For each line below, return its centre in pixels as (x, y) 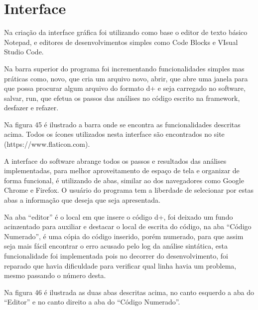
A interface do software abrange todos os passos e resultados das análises (115, 160)
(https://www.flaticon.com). (47, 144)
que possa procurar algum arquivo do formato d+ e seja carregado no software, (125, 88)
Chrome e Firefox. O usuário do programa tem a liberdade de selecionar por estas (129, 190)
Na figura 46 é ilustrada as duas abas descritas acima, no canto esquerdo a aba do (129, 292)
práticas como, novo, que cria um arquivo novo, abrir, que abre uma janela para (126, 78)
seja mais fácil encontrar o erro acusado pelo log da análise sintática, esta (116, 246)
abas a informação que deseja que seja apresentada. (82, 200)
